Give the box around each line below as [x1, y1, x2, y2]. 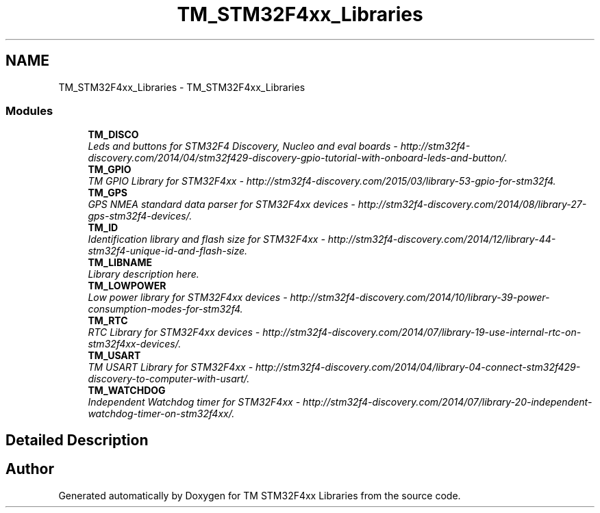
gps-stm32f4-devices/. [88, 210, 192, 222]
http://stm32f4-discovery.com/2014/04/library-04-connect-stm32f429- [255, 361, 581, 373]
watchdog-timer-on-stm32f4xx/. [88, 408, 235, 420]
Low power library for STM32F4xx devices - [88, 291, 288, 304]
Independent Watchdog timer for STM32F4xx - [88, 396, 301, 408]
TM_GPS [88, 187, 127, 199]
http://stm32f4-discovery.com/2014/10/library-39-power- [290, 291, 550, 304]
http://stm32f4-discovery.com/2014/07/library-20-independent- [303, 396, 592, 408]
